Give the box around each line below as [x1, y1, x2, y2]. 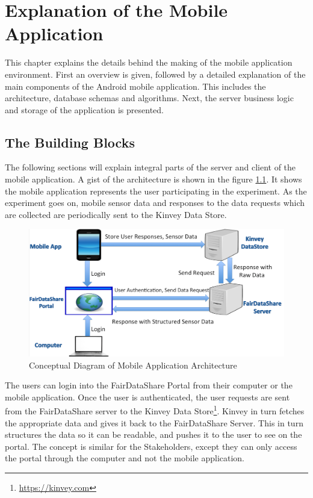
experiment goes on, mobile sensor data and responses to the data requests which [5, 196, 305, 209]
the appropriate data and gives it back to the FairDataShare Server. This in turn [5, 416, 303, 429]
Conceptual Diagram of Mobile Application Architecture [29, 358, 237, 371]
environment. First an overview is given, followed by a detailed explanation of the [5, 67, 306, 80]
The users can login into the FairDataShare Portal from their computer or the [5, 379, 293, 391]
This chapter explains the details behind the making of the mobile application [5, 56, 293, 69]
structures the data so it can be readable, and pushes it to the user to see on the [5, 428, 302, 441]
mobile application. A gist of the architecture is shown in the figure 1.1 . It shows [5, 173, 302, 185]
